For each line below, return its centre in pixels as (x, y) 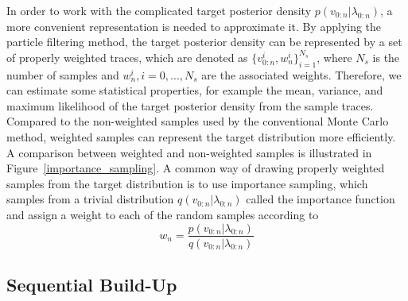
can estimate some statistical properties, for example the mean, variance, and (195, 90)
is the (386, 57)
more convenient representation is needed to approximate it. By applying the (194, 26)
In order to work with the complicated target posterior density (159, 10)
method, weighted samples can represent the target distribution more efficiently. (201, 136)
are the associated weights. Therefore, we (301, 74)
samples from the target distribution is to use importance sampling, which (187, 183)
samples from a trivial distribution (90, 199)
